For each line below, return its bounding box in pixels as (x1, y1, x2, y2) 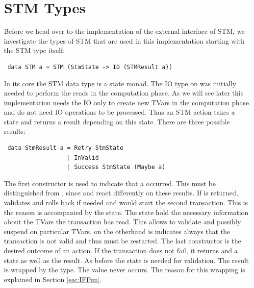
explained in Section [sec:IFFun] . (4, 274, 102, 284)
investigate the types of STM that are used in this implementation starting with (4, 35, 245, 46)
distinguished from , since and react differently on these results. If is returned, (4, 188, 238, 198)
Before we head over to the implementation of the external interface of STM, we (4, 26, 245, 36)
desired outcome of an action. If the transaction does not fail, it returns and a (4, 245, 238, 255)
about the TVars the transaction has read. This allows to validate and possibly (4, 216, 241, 227)
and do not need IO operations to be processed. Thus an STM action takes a (4, 107, 235, 117)
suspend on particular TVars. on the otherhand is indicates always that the (4, 226, 230, 236)
